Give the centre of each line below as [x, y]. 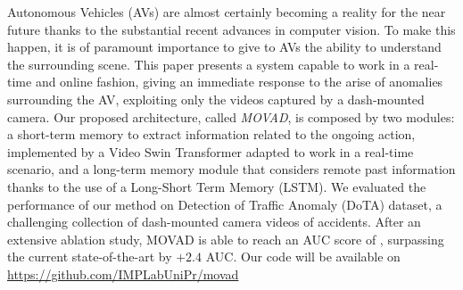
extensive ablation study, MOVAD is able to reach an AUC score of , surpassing [226, 239]
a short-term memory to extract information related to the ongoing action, [211, 134]
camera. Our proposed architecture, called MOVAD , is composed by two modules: [231, 116]
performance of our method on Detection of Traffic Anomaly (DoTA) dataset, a [225, 204]
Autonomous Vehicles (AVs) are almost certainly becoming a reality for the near [227, 12]
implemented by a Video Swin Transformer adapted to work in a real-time [211, 151]
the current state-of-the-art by [90, 257]
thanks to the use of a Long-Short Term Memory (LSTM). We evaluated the [217, 186]
